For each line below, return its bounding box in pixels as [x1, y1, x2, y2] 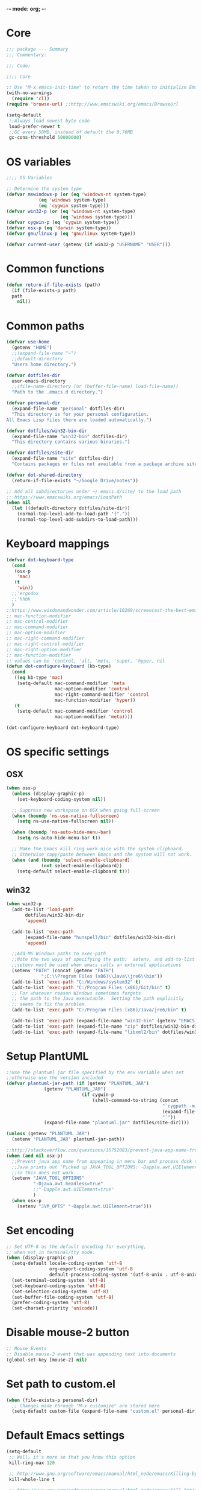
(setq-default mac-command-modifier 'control [17, 708, 133, 715]
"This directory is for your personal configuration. [11, 411, 149, 417]
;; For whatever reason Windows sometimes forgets [11, 990, 141, 996]
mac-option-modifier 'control [54, 686, 130, 692]
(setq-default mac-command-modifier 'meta [17, 680, 125, 687]
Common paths [6, 319, 85, 333]
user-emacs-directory [11, 378, 66, 384]
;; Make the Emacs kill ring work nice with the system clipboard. [11, 846, 185, 852]
